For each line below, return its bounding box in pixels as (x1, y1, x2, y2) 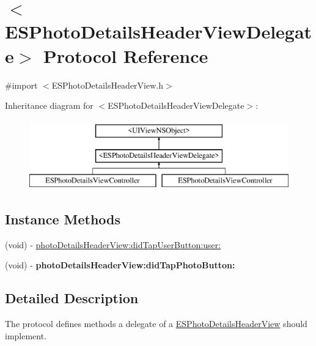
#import (5, 78, 38, 91)
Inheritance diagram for (5, 99, 94, 112)
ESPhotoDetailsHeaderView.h (51, 78, 163, 91)
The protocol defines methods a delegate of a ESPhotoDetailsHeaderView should (5, 317, 307, 330)
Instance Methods (5, 210, 120, 229)
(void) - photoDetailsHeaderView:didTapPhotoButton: (5, 259, 235, 271)
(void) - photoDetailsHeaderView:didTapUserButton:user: (5, 238, 221, 251)
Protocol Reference (43, 43, 208, 68)
